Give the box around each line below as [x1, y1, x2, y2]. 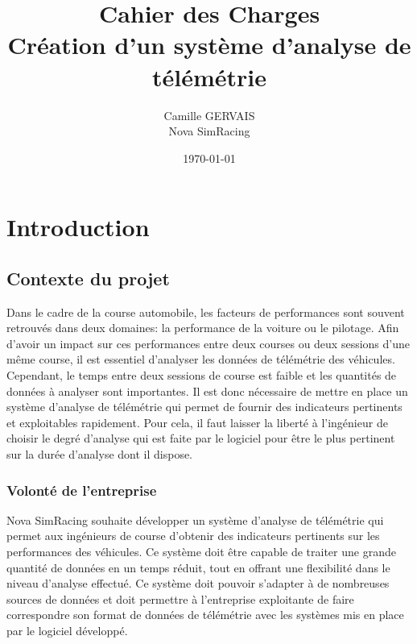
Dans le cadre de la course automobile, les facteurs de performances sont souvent [6, 303, 405, 320]
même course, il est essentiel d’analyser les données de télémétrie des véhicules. [6, 351, 395, 368]
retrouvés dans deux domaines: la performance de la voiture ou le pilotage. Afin [6, 319, 399, 336]
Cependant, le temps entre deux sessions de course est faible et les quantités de [6, 367, 397, 384]
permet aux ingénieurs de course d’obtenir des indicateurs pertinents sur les [6, 527, 380, 544]
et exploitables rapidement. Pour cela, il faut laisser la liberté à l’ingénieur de [6, 413, 388, 430]
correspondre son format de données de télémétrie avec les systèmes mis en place [6, 606, 404, 623]
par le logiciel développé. [6, 621, 128, 638]
